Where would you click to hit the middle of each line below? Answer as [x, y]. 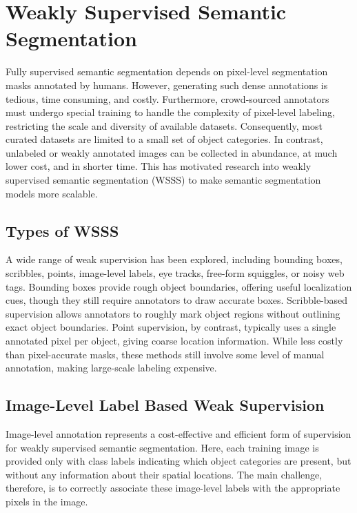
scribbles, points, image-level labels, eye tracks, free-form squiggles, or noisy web [175, 273]
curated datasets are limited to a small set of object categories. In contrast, [164, 139]
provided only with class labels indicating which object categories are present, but [178, 461]
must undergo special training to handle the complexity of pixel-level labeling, [170, 112]
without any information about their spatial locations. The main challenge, [164, 474]
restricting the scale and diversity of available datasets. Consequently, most [164, 125]
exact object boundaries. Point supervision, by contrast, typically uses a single [171, 327]
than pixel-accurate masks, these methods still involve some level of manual [165, 354]
